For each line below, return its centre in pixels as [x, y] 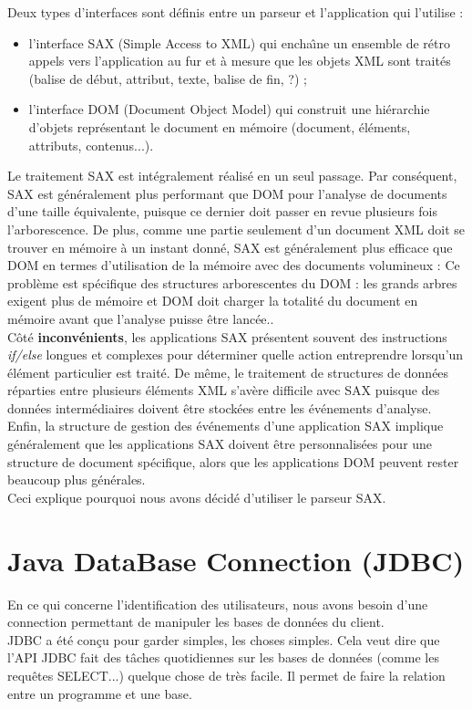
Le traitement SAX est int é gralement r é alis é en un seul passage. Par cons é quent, [232, 176]
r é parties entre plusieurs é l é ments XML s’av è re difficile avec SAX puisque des [224, 390]
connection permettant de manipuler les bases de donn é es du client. [196, 622]
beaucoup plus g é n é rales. [77, 480]
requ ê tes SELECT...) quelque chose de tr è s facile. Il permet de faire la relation [226, 675]
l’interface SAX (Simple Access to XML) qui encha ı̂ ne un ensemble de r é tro [239, 42]
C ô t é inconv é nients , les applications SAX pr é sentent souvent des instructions [227, 336]
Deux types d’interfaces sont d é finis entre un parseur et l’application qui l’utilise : [236, 12]
